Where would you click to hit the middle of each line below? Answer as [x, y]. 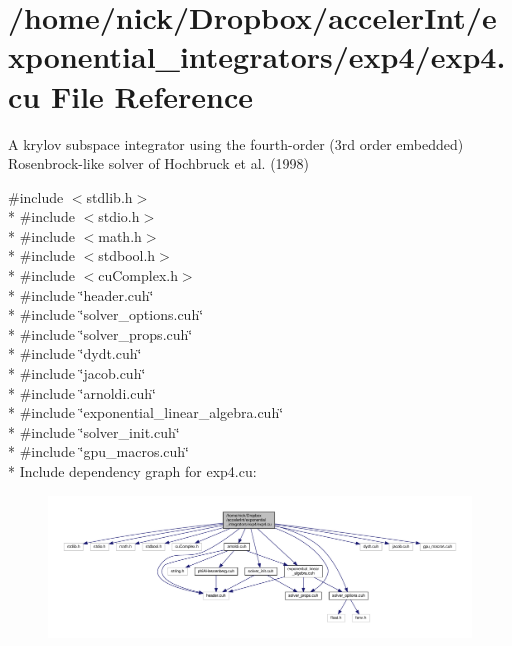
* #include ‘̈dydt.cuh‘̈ [75, 353]
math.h [120, 235]
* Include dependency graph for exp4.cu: [132, 471]
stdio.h [119, 216]
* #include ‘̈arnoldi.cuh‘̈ [82, 392]
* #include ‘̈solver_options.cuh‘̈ [106, 314]
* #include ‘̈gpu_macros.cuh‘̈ [98, 451]
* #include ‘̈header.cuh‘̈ [81, 294]
